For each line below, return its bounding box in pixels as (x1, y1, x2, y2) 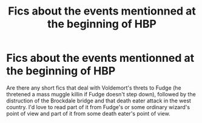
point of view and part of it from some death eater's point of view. (6, 110, 171, 117)
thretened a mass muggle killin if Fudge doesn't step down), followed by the (6, 90, 196, 98)
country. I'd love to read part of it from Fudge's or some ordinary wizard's (6, 103, 190, 110)
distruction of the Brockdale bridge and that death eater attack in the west (6, 97, 191, 104)
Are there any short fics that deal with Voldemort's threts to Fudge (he (6, 84, 181, 91)
